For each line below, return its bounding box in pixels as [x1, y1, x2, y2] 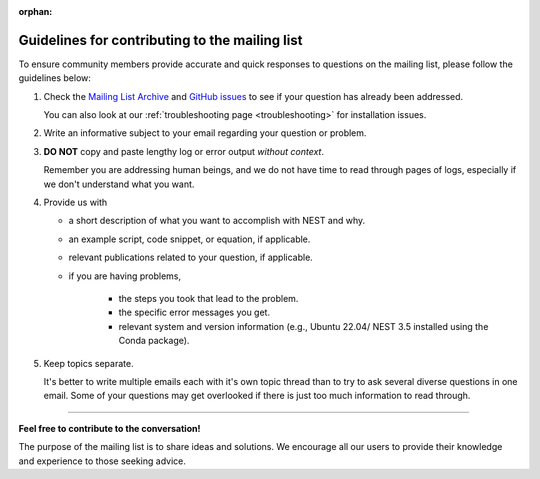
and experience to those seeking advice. [18, 455, 187, 467]
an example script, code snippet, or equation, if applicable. [68, 233, 311, 245]
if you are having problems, [68, 270, 182, 282]
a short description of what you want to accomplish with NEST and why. [68, 215, 366, 227]
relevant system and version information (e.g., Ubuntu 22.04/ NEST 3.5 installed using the [118, 320, 489, 332]
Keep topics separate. [43, 357, 134, 369]
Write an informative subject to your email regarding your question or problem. [43, 127, 367, 139]
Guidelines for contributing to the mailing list [18, 31, 303, 49]
